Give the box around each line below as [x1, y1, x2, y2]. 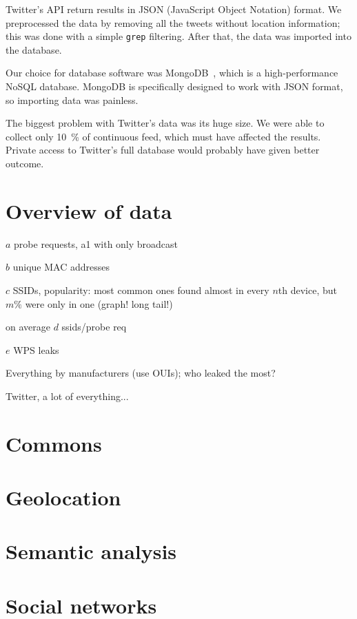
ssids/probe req [61, 319, 127, 334]
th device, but [278, 282, 337, 297]
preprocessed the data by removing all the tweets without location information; [6, 15, 340, 30]
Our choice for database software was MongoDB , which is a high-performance [6, 65, 338, 80]
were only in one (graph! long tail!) [25, 296, 173, 311]
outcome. [6, 156, 44, 170]
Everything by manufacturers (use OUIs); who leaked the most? [6, 366, 276, 380]
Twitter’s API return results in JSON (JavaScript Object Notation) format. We [6, 2, 342, 16]
